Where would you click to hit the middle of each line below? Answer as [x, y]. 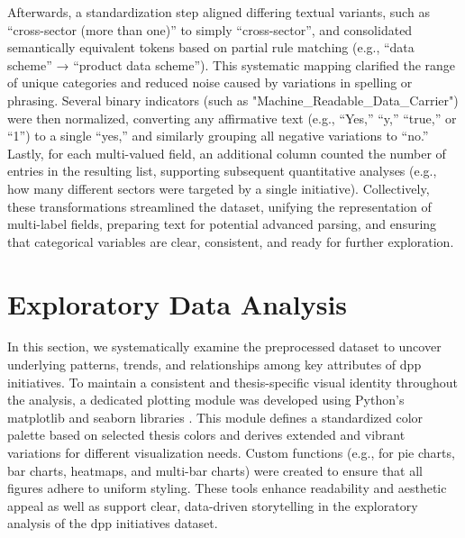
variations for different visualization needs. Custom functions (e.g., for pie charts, [231, 452]
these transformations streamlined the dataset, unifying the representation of [219, 206]
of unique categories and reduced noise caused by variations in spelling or [210, 82]
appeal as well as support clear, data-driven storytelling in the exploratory [213, 505]
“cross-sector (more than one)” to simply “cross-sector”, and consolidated [210, 29]
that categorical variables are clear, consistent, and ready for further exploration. [231, 241]
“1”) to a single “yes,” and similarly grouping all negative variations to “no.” [218, 136]
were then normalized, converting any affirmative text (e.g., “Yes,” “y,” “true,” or [232, 118]
